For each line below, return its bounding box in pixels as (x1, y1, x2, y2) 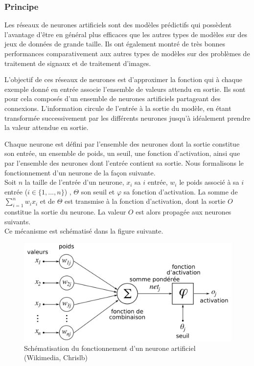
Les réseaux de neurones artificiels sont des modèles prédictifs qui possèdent (4, 20, 232, 30)
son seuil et (81, 186, 115, 196)
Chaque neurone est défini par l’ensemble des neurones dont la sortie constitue (4, 138, 240, 149)
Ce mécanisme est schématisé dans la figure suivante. (4, 226, 163, 236)
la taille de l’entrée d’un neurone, (24, 177, 124, 187)
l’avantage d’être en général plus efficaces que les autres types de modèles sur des (4, 29, 248, 39)
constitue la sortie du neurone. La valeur (4, 207, 126, 217)
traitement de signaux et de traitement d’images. (4, 58, 151, 68)
